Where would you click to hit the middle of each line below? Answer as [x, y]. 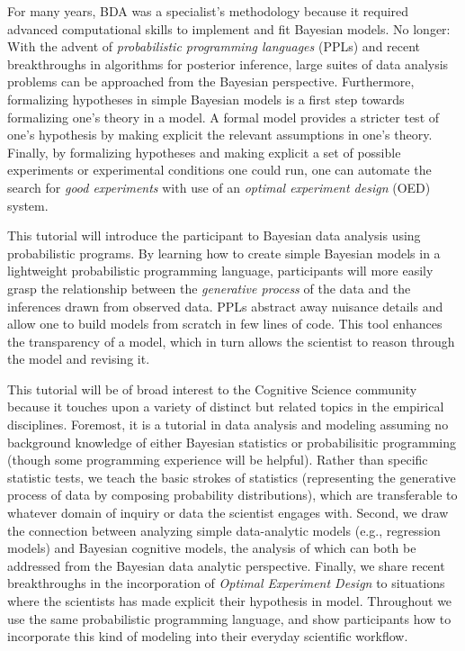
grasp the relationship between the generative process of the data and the [209, 288]
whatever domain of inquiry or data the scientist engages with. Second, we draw [228, 513]
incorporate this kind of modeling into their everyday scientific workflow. [208, 636]
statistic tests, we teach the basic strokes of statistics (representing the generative [232, 477]
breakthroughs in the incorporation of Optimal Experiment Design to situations [226, 583]
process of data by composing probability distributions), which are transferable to [232, 495]
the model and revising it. [79, 359]
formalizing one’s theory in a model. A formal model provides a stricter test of [224, 117]
